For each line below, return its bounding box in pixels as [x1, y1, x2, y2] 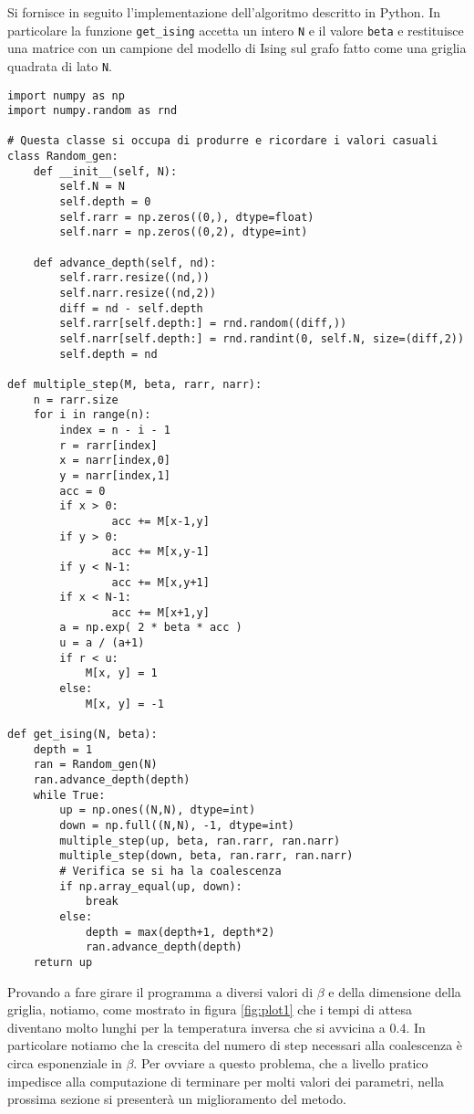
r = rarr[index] [59, 438, 158, 452]
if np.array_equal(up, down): [59, 879, 242, 893]
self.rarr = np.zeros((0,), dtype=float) [59, 210, 314, 224]
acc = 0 [59, 484, 106, 498]
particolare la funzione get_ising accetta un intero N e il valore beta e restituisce [7, 20, 464, 39]
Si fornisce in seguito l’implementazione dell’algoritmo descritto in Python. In [7, 3, 441, 21]
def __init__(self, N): [33, 164, 178, 178]
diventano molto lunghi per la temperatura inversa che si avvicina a [7, 1017, 386, 1036]
